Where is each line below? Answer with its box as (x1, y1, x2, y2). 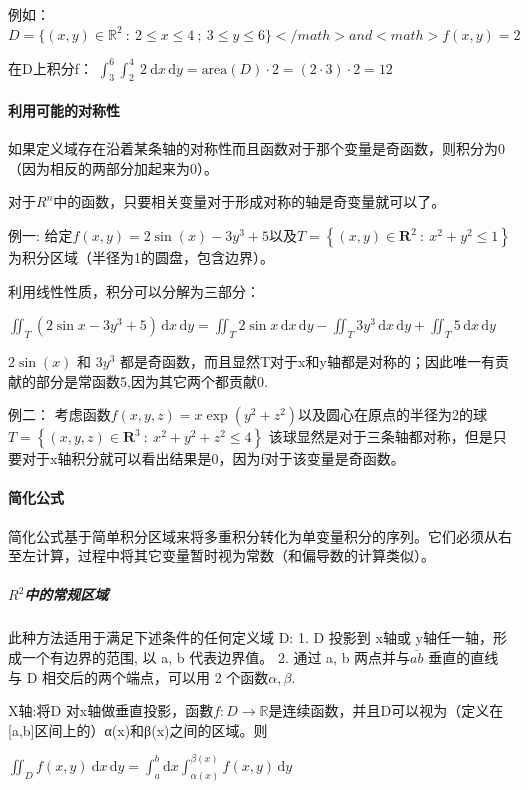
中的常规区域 (24, 584, 109, 605)
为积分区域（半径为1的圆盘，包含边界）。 (8, 247, 274, 268)
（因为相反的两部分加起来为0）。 (8, 157, 218, 178)
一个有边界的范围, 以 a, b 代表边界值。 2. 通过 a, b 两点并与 (21, 646, 411, 667)
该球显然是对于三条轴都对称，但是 (268, 426, 493, 447)
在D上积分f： (8, 57, 93, 78)
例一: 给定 (8, 225, 73, 246)
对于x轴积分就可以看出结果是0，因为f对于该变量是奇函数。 (21, 448, 405, 469)
